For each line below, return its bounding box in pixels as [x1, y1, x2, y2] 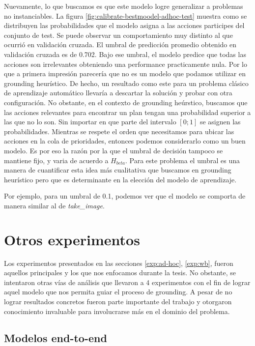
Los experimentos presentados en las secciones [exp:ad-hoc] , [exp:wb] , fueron [4, 258, 233, 268]
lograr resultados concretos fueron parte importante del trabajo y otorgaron [4, 296, 232, 306]
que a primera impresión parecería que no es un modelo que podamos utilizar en [4, 68, 246, 79]
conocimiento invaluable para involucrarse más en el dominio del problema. [4, 306, 230, 316]
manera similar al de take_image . [4, 200, 105, 210]
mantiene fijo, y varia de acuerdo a [4, 155, 109, 165]
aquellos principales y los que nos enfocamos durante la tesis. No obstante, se [4, 267, 236, 278]
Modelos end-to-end [4, 330, 107, 345]
